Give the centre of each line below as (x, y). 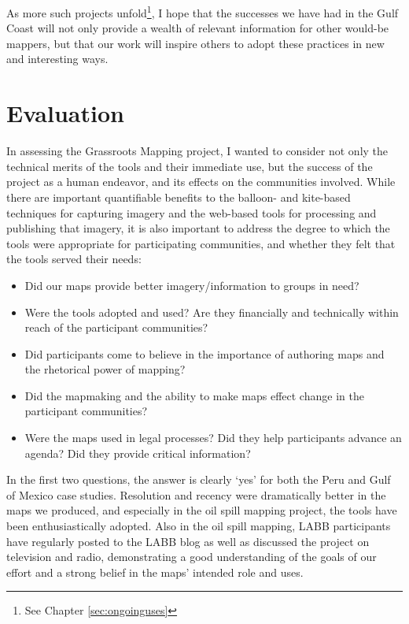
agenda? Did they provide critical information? (138, 453)
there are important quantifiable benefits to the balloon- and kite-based (179, 197)
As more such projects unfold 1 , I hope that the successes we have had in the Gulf (203, 11)
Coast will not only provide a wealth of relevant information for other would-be (198, 28)
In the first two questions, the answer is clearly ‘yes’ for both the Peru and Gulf (199, 479)
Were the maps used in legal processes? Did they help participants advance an (213, 438)
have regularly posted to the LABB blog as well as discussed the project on (188, 541)
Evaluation (65, 113)
